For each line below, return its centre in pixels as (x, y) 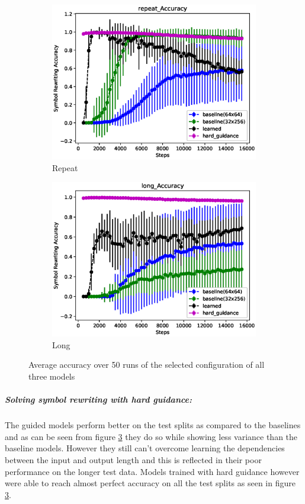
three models (52, 376)
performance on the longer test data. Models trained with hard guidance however (152, 471)
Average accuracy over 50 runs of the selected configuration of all (147, 365)
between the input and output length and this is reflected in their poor (133, 459)
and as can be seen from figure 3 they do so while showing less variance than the (151, 436)
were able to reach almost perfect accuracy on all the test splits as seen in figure (150, 483)
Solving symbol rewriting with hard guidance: (99, 399)
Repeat (65, 167)
